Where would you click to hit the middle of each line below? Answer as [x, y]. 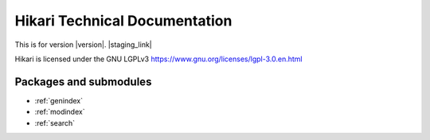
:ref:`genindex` [59, 100]
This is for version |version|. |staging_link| [83, 45]
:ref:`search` [55, 122]
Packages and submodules [83, 82]
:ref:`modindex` [60, 112]
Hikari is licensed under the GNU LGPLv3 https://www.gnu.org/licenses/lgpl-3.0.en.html [158, 59]
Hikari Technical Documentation [123, 21]
